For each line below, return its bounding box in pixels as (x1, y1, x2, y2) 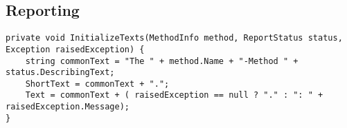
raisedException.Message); (6, 102, 130, 112)
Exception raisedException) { (6, 44, 145, 54)
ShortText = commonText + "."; (25, 78, 170, 89)
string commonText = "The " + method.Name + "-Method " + (25, 56, 299, 66)
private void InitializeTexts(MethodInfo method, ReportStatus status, (6, 33, 343, 43)
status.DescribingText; (6, 67, 115, 78)
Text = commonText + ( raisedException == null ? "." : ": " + (25, 90, 323, 100)
